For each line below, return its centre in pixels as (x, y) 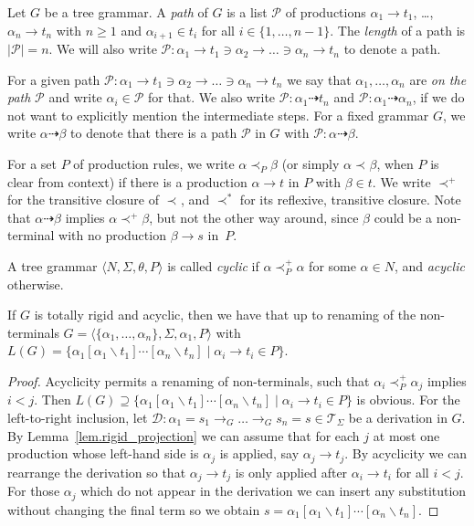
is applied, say (259, 453)
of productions (326, 12)
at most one (406, 435)
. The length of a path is (398, 30)
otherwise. (36, 284)
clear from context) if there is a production (127, 181)
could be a (403, 217)
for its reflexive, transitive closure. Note (350, 200)
